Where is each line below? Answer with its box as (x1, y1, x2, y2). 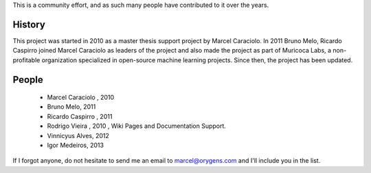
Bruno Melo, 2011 (47, 103, 96, 111)
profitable (12, 55, 41, 64)
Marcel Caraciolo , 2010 (47, 93, 115, 102)
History (12, 18, 46, 30)
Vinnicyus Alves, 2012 (47, 131, 110, 139)
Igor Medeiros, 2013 (47, 141, 104, 150)
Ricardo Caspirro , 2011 (47, 112, 113, 120)
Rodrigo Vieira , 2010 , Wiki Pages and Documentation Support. (47, 122, 227, 130)
